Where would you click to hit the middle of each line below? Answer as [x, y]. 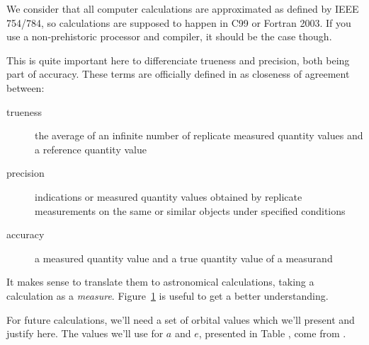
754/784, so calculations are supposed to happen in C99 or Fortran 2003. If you [179, 22]
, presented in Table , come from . [272, 333]
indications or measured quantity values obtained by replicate [169, 196]
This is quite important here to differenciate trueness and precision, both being [178, 60]
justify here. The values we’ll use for [85, 333]
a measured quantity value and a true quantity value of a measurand [184, 258]
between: [25, 87]
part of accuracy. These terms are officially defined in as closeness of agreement [178, 74]
